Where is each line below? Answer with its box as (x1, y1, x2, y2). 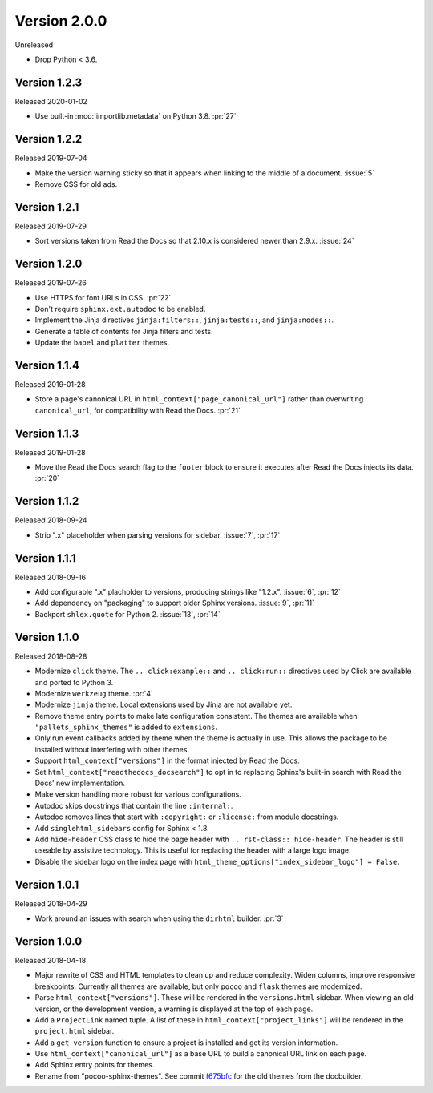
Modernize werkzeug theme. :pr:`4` (34, 688, 154, 698)
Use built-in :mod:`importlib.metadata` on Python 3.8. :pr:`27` (34, 111, 237, 121)
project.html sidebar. (34, 1026, 115, 1036)
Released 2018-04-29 (14, 898, 87, 909)
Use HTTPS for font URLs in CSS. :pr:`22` (34, 292, 172, 302)
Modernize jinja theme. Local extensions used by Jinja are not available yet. (34, 700, 293, 709)
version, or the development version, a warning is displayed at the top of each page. (34, 1004, 314, 1014)
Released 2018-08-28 (14, 651, 87, 661)
